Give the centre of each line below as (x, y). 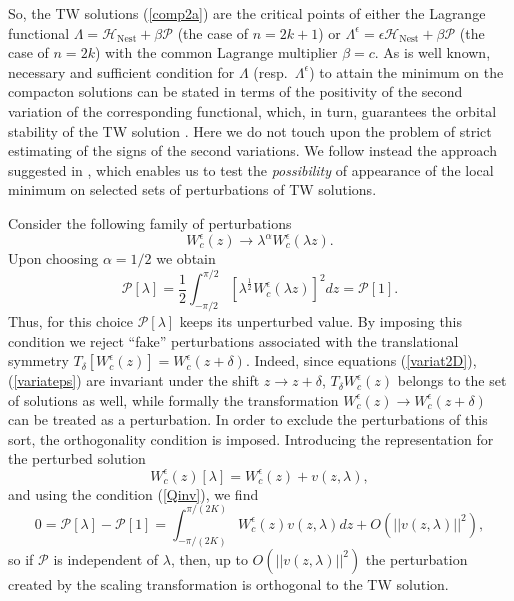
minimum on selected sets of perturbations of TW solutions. (192, 189)
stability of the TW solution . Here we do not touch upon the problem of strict (250, 130)
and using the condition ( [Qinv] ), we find (133, 493)
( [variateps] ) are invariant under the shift (134, 380)
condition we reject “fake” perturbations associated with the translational (233, 340)
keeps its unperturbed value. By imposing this (321, 320)
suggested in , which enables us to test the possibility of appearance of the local (251, 169)
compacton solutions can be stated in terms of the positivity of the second (235, 91)
